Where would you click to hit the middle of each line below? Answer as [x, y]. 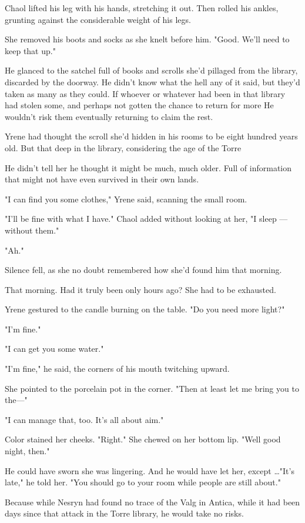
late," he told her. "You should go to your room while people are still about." [143, 482]
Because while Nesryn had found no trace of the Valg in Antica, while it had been [152, 502]
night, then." [27, 451]
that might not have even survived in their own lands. [102, 179]
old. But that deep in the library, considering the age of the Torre [123, 147]
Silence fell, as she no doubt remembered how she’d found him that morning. [143, 270]
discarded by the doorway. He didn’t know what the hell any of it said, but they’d [152, 81]
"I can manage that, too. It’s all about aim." [84, 419]
